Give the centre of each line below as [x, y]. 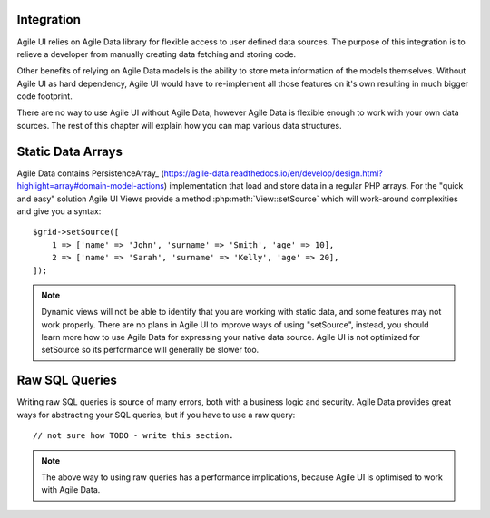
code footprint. [44, 96]
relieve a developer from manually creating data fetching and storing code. [157, 54]
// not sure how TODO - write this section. [134, 436]
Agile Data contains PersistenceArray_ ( [90, 173]
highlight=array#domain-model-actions [91, 186]
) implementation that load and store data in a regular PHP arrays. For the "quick [314, 186]
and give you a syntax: [59, 211]
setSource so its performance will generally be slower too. [150, 350]
